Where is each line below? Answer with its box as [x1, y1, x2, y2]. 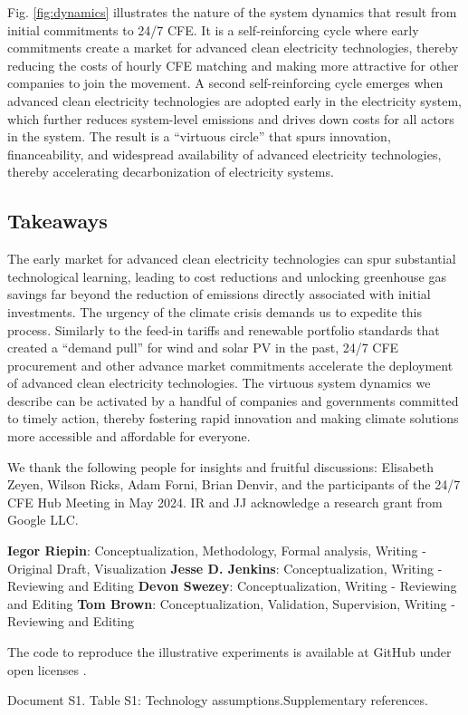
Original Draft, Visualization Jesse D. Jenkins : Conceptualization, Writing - [7, 558, 443, 577]
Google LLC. [7, 510, 79, 529]
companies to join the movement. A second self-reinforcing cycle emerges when [7, 73, 444, 92]
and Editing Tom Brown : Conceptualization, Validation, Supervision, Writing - [7, 594, 455, 613]
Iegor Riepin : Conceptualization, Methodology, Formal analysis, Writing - [7, 541, 426, 560]
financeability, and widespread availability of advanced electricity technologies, [7, 144, 442, 163]
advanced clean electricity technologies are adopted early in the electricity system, [7, 91, 462, 110]
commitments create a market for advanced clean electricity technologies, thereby [7, 38, 459, 57]
